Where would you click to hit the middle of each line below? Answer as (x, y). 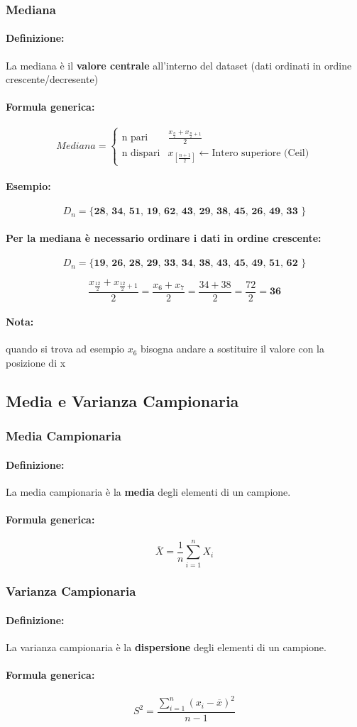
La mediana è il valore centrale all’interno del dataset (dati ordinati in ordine (179, 65)
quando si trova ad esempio (65, 349)
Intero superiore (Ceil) (260, 154)
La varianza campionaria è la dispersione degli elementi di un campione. (166, 647)
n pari (135, 138)
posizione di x (36, 362)
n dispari (141, 154)
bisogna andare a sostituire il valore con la (233, 349)
